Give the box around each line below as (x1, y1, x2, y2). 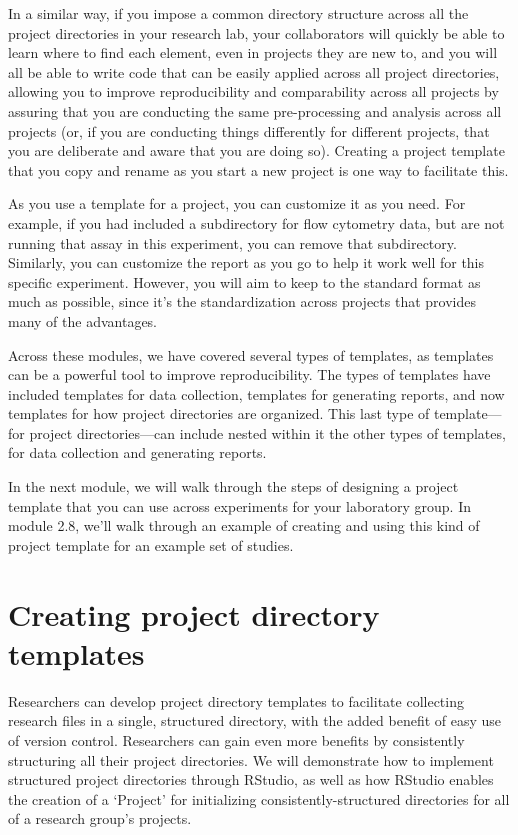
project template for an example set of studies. (8, 534, 294, 555)
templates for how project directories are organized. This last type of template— (8, 403, 502, 424)
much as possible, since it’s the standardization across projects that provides (8, 291, 476, 312)
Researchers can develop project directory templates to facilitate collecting (8, 690, 464, 711)
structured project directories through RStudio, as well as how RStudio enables (8, 769, 494, 790)
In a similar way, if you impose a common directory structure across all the (8, 3, 469, 23)
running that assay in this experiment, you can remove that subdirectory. (8, 232, 457, 253)
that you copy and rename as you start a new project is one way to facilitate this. (8, 159, 509, 180)
